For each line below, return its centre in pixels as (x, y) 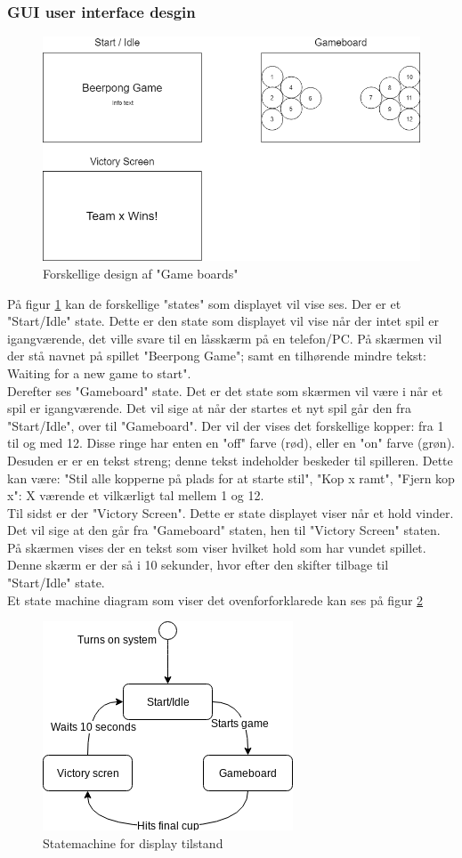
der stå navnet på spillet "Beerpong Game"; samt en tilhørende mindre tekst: (217, 356)
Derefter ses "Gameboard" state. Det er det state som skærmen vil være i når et (225, 390)
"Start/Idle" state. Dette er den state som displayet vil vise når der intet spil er (223, 321)
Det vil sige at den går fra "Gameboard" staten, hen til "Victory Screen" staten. (224, 530)
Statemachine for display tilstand (133, 842)
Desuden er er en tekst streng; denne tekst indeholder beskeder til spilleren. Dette (230, 460)
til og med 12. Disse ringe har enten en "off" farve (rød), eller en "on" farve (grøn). (231, 443)
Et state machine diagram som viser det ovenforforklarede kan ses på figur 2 (215, 599)
